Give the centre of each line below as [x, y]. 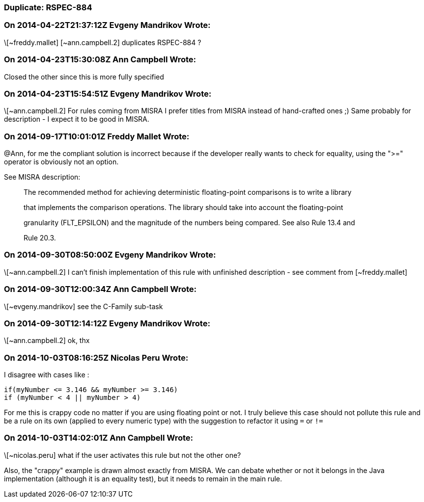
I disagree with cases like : [47, 375]
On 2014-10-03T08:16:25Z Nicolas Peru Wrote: [96, 357]
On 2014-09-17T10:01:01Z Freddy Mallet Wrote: [97, 136]
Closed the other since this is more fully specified [84, 77]
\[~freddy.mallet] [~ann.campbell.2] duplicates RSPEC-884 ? [103, 42]
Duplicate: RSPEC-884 [48, 7]
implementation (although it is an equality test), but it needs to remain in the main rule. [143, 478]
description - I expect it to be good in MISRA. [77, 119]
